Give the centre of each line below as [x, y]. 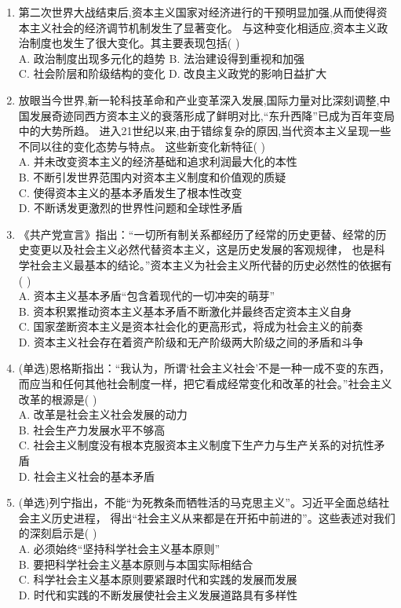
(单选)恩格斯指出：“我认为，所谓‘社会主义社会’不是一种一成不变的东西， [204, 368]
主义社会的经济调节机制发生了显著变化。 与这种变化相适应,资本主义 [203, 27]
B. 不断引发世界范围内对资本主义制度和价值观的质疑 [152, 176]
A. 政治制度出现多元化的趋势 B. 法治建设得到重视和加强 [161, 58]
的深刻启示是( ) [58, 533]
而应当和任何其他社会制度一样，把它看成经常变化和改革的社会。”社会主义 [205, 384]
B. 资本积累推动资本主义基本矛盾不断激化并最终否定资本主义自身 [185, 311]
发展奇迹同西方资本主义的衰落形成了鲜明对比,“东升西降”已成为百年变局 [212, 115]
